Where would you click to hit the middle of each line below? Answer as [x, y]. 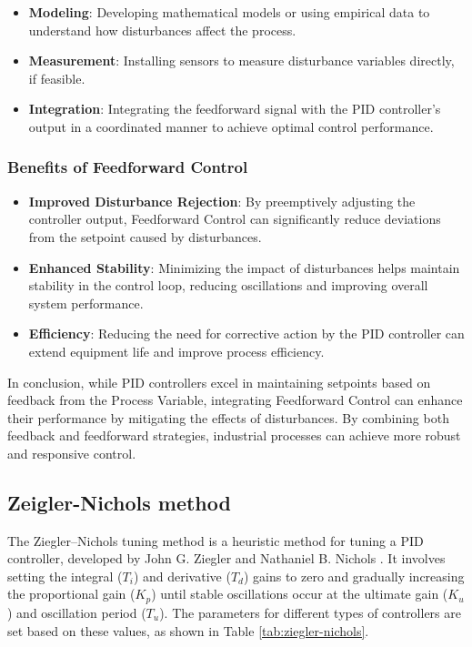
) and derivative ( [182, 576]
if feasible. [57, 78]
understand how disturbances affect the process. [162, 30]
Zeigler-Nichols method [119, 502]
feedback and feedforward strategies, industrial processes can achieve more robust [234, 435]
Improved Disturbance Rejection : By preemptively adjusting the [222, 201]
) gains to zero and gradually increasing [354, 576]
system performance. [86, 303]
